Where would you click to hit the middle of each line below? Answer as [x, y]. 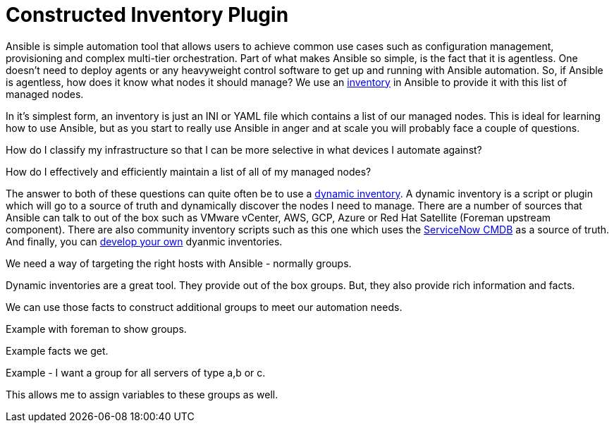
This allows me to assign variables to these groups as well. [142, 394]
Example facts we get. [57, 350]
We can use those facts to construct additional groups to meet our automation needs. [204, 307]
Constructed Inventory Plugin [147, 15]
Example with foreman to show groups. [96, 329]
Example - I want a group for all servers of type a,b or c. [136, 372]
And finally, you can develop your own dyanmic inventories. [144, 241]
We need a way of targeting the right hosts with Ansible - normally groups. [179, 263]
